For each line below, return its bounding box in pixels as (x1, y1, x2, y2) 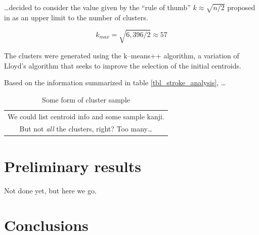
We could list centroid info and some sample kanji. (8, 111, 164, 121)
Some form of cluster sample (42, 94, 130, 105)
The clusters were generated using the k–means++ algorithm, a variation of (4, 50, 239, 60)
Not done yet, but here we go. (4, 185, 97, 195)
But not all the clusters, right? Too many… (19, 123, 153, 134)
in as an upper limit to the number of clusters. (4, 12, 148, 22)
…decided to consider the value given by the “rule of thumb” (4, 2, 191, 12)
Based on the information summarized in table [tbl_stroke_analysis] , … (4, 77, 226, 88)
